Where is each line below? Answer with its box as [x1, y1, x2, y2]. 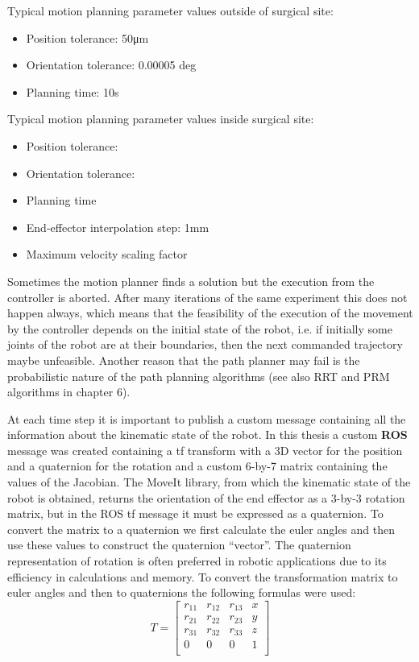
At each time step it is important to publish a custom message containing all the [7, 410, 406, 427]
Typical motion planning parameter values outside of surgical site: [7, 2, 334, 19]
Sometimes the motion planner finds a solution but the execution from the [7, 272, 375, 289]
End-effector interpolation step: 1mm [26, 218, 209, 235]
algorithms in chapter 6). [7, 383, 131, 400]
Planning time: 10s [26, 83, 119, 100]
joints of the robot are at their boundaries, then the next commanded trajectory [7, 336, 403, 353]
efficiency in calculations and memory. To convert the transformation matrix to [7, 568, 398, 585]
